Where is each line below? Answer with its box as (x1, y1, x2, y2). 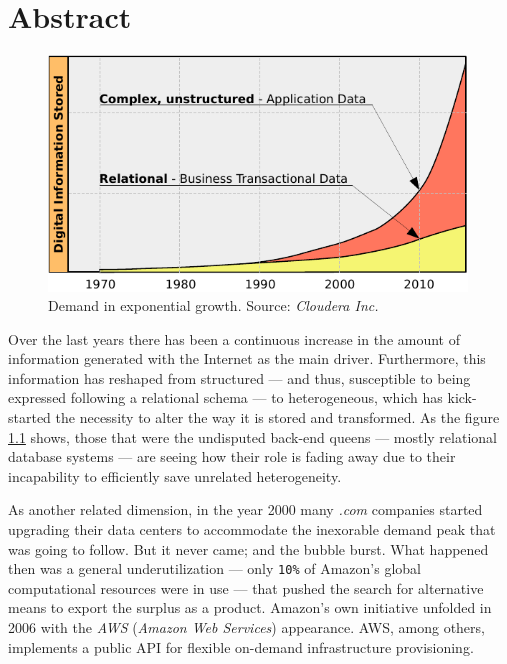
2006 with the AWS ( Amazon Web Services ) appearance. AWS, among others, (8, 617, 485, 638)
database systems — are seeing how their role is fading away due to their (8, 446, 456, 467)
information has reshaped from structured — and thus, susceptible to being (8, 367, 471, 388)
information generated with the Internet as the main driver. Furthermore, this (8, 348, 486, 369)
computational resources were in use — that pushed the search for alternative (8, 577, 484, 598)
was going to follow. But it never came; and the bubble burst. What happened (8, 538, 489, 559)
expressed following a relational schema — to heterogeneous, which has (8, 387, 443, 408)
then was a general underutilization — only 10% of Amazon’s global (8, 558, 421, 579)
